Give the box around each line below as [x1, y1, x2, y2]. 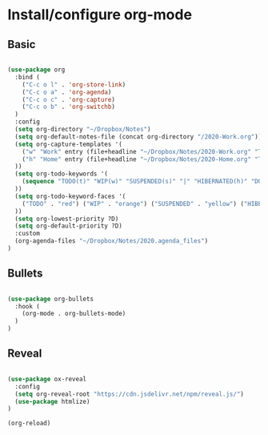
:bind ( [14, 73, 41, 81]
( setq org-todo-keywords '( [14, 170, 109, 178]
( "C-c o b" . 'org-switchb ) [22, 103, 115, 111]
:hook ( [14, 302, 41, 310]
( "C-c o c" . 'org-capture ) [22, 95, 115, 103]
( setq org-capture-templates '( [14, 140, 123, 148]
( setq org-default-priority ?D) [14, 222, 123, 230]
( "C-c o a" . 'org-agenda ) [22, 88, 112, 96]
